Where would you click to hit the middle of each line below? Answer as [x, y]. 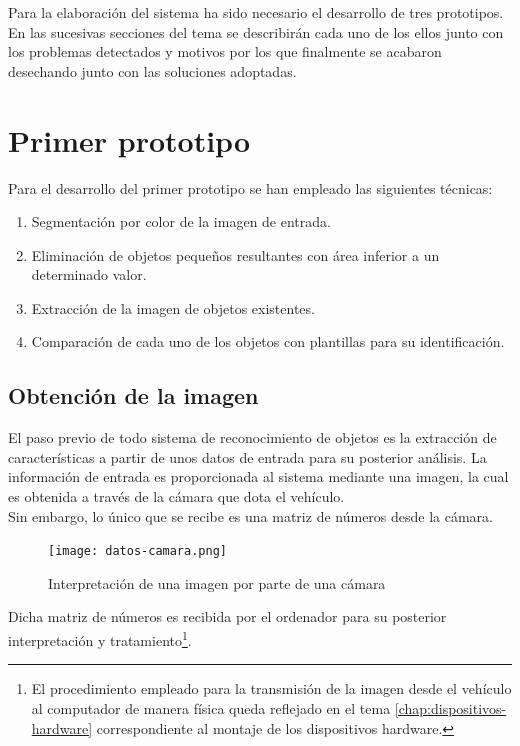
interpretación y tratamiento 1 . [100, 638]
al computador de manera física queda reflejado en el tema [211, 707]
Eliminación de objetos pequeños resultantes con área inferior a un [235, 254]
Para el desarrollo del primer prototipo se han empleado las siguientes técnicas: [250, 187]
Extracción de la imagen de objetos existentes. [173, 307]
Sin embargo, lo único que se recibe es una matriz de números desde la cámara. [251, 515]
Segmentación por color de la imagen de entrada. [181, 221]
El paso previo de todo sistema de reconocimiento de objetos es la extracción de [252, 437]
